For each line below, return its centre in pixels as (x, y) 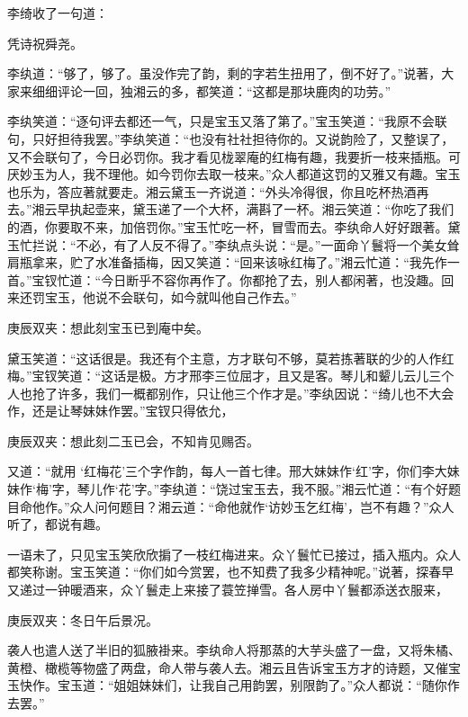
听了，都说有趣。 (58, 524)
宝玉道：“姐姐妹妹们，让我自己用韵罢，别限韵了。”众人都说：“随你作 (258, 685)
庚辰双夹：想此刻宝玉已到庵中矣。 (108, 327)
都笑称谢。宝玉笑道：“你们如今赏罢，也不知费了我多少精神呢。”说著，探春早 (231, 572)
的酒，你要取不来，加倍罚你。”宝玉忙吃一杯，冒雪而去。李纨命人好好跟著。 (228, 226)
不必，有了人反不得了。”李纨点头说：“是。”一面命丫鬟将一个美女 (261, 244)
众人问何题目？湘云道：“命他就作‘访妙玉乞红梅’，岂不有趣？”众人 (262, 506)
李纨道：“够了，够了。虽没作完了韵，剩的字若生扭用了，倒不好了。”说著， (225, 73)
